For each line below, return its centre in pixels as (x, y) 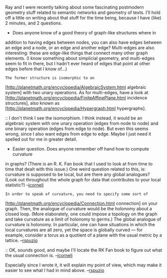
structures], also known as (32, 103)
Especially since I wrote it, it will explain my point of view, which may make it (83, 265)
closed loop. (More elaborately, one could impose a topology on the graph (82, 214)
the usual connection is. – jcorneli (39, 255)
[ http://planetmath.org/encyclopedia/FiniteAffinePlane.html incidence (76, 98)
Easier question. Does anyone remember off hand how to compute (81, 149)
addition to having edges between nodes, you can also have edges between (83, 42)
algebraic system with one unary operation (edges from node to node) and (82, 123)
